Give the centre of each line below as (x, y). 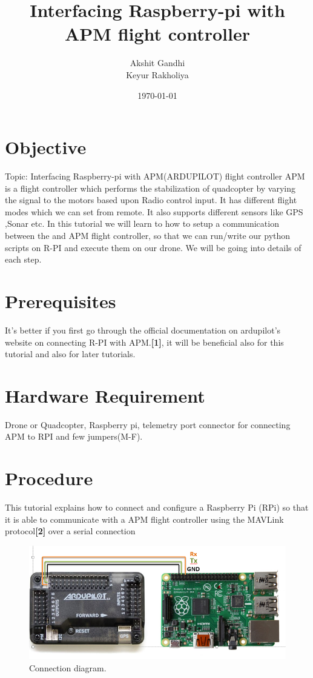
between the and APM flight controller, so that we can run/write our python (148, 235)
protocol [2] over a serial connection (70, 531)
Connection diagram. (68, 667)
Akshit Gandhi (157, 63)
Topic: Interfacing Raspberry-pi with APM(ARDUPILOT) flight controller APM (155, 176)
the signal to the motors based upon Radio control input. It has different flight (151, 200)
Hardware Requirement (105, 395)
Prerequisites (61, 300)
